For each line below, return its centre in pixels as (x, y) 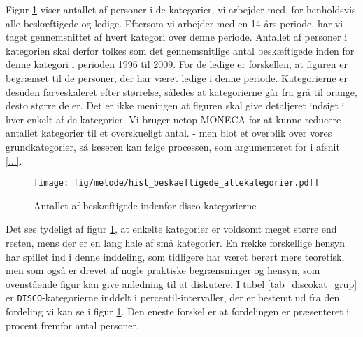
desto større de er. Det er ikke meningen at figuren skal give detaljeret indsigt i (175, 105)
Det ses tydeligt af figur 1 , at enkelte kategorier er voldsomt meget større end (171, 229)
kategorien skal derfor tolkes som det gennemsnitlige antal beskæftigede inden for (180, 50)
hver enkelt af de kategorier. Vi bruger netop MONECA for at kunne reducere (173, 119)
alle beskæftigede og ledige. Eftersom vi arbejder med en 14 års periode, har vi (175, 23)
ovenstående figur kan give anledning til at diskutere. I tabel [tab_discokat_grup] (181, 283)
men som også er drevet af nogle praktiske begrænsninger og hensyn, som (163, 270)
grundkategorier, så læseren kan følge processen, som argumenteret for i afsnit (173, 146)
